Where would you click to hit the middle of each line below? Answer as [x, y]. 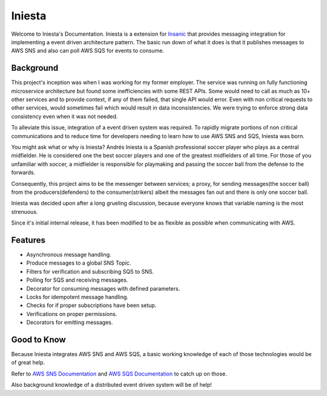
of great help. [28, 363]
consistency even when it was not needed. [64, 116]
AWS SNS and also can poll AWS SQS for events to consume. [88, 51]
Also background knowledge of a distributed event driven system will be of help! [111, 385]
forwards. [23, 173]
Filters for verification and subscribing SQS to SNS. [90, 271]
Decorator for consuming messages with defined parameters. [103, 288]
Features [28, 240]
